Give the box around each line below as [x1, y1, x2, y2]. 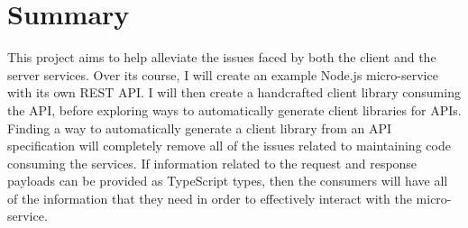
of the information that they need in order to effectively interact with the [7, 188, 412, 207]
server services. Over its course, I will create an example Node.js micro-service [7, 65, 438, 84]
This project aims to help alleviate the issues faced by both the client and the [7, 48, 436, 67]
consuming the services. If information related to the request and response [7, 153, 418, 172]
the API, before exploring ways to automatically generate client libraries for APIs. [7, 100, 462, 119]
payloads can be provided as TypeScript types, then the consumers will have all [7, 171, 448, 190]
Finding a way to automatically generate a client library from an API [7, 118, 392, 137]
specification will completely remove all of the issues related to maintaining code [7, 136, 451, 155]
